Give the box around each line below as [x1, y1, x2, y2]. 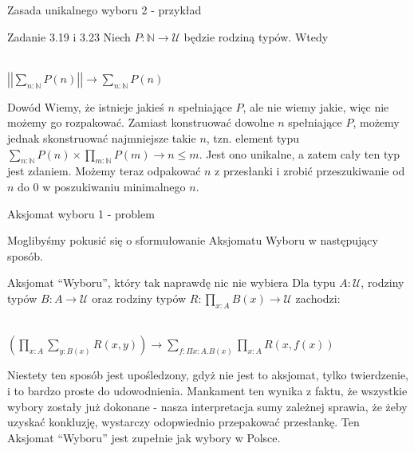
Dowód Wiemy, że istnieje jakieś [7, 98, 164, 115]
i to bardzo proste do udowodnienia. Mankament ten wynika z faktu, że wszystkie [7, 382, 408, 398]
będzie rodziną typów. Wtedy [183, 28, 329, 45]
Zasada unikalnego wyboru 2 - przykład [7, 2, 202, 18]
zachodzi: [295, 289, 341, 306]
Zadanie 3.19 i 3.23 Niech [7, 28, 131, 45]
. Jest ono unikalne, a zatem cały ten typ [199, 145, 400, 162]
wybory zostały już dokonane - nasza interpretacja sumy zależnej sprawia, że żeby [7, 398, 408, 414]
